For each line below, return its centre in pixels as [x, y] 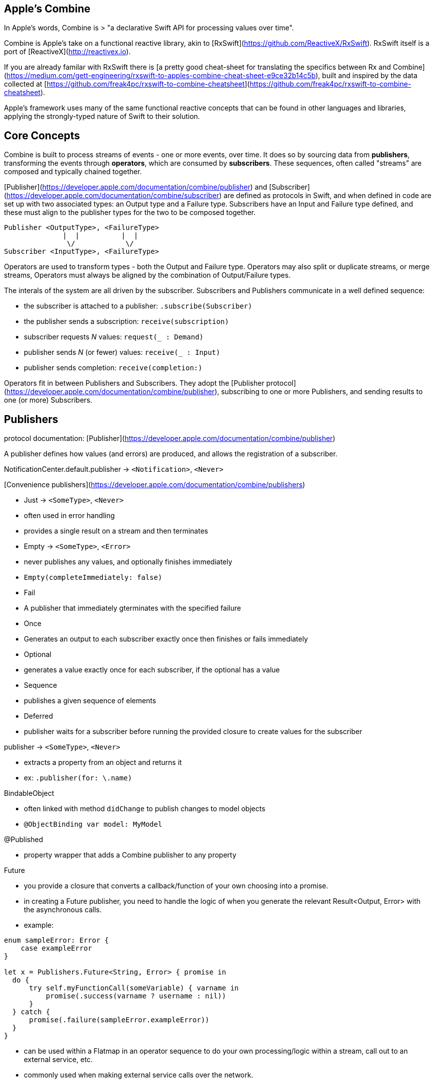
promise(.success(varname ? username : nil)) [136, 996]
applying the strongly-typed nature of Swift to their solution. [102, 116]
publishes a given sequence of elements [90, 701]
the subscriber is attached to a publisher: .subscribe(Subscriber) [138, 306]
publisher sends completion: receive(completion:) [113, 368]
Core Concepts [42, 135]
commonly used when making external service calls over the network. [139, 1075]
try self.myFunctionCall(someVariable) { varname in [134, 988]
